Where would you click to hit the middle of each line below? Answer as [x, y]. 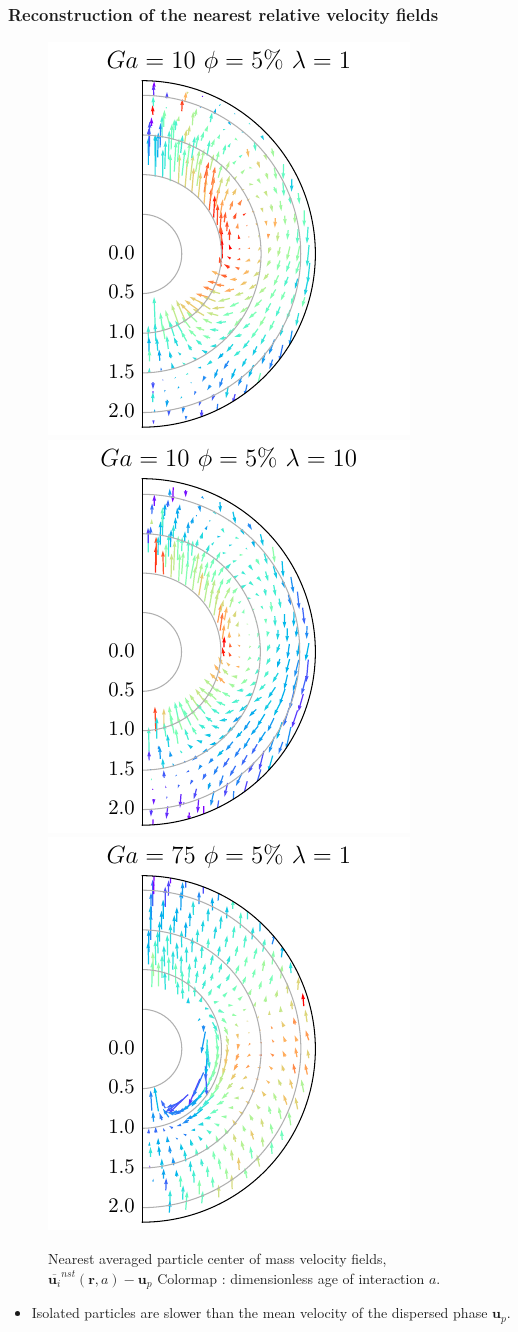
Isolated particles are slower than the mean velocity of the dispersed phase [259, 1312]
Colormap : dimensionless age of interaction [291, 1277]
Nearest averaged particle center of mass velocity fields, [217, 1258]
